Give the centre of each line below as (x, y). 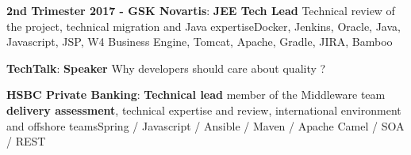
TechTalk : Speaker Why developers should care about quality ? (166, 68)
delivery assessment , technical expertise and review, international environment (204, 110)
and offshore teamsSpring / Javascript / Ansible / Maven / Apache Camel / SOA (205, 125)
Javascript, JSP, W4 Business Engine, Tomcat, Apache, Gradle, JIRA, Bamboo (200, 42)
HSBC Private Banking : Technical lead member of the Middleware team (196, 95)
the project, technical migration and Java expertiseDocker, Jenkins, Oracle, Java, (204, 26)
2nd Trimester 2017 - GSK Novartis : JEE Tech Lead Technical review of (201, 10)
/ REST (26, 141)
